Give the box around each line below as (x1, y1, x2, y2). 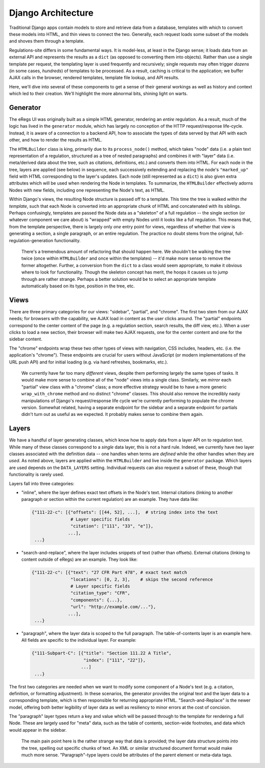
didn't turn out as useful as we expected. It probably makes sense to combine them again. (21, 411, 204, 417)
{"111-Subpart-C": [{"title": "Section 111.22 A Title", (31, 651, 172, 656)
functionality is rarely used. (9, 471, 64, 477)
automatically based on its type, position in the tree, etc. (21, 283, 135, 289)
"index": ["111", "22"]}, (83, 657, 146, 663)
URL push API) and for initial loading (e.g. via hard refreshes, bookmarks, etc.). (9, 359, 168, 365)
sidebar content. (9, 336, 43, 342)
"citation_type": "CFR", (70, 590, 130, 596)
